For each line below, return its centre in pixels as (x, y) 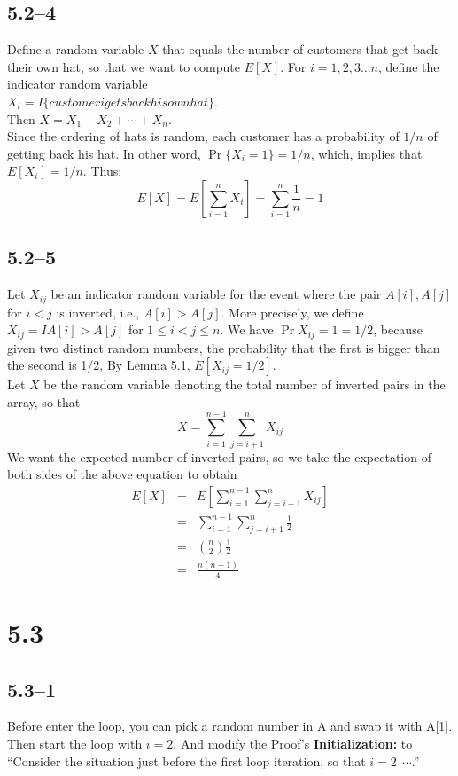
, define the (409, 66)
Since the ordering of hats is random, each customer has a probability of (203, 136)
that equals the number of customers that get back (300, 49)
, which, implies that (366, 153)
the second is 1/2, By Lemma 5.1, (99, 365)
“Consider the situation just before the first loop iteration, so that (186, 760)
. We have (247, 329)
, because (398, 329)
